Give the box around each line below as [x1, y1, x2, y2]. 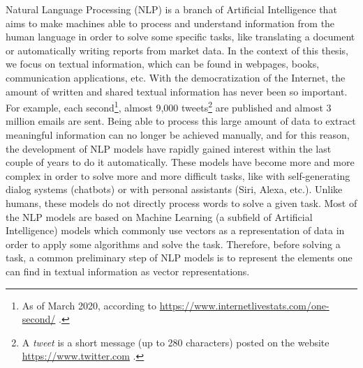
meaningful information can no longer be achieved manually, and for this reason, [6, 128, 350, 141]
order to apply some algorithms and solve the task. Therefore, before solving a [6, 236, 341, 251]
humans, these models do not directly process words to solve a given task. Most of [6, 195, 357, 210]
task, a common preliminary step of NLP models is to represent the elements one [6, 250, 353, 265]
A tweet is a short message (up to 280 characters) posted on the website [22, 335, 329, 349]
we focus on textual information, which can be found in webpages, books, [6, 56, 320, 71]
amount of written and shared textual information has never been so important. [6, 84, 348, 98]
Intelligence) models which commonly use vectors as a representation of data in [6, 223, 345, 238]
